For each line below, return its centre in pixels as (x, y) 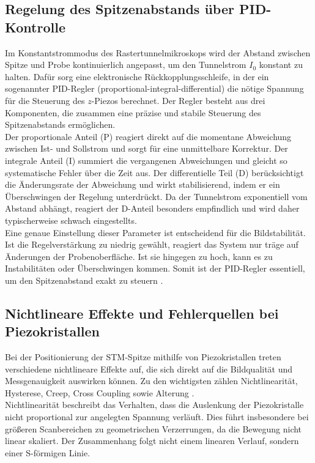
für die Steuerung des (45, 100)
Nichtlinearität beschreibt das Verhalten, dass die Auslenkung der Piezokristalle (154, 405)
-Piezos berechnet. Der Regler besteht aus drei (178, 100)
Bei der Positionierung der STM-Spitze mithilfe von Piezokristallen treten (143, 357)
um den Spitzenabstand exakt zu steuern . (84, 280)
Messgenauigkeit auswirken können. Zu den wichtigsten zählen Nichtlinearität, (151, 381)
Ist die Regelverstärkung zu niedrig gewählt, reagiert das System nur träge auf (152, 244)
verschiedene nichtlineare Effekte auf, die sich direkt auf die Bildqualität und (149, 369)
